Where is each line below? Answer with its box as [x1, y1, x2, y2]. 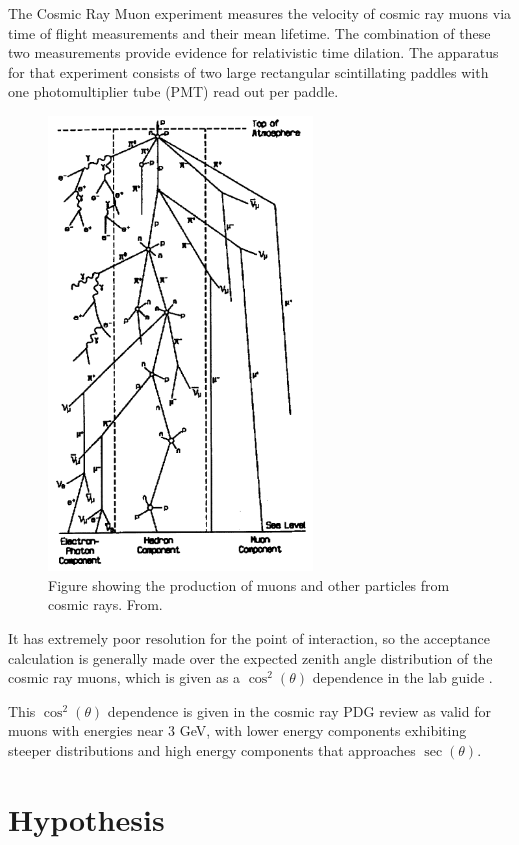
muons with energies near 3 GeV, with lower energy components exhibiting [8, 720, 467, 741]
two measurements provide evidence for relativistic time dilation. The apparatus [8, 42, 499, 63]
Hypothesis [8, 798, 165, 839]
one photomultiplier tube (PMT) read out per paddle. [8, 81, 339, 102]
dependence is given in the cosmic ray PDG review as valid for [107, 700, 491, 721]
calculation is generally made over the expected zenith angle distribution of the [8, 647, 493, 668]
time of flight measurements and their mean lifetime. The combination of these [8, 22, 491, 43]
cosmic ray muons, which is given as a [8, 667, 241, 688]
